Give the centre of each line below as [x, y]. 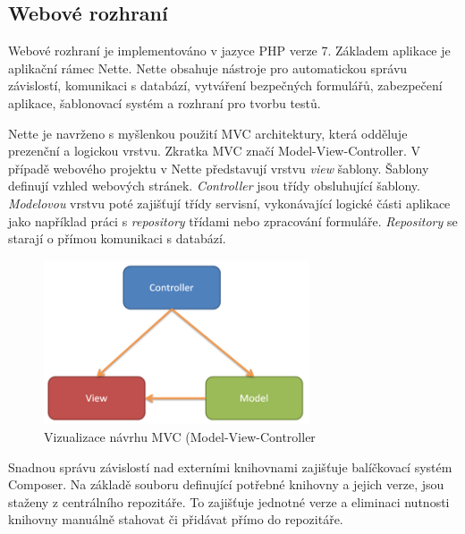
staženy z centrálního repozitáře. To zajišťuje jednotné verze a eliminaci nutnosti [229, 501]
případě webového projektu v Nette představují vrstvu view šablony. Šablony [219, 168]
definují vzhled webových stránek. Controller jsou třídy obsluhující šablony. [214, 186]
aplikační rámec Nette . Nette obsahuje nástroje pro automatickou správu [208, 68]
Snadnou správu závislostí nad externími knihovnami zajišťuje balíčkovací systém [230, 466]
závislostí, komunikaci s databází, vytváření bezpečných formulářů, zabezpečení [225, 85]
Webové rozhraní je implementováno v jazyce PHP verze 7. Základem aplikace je [229, 51]
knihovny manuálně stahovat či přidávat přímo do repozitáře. [176, 519]
